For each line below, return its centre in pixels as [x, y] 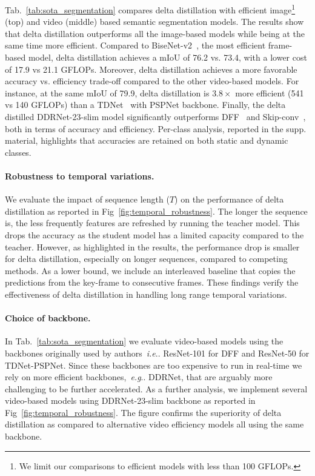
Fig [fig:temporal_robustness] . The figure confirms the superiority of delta [143, 412]
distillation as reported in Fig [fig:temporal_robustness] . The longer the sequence [156, 211]
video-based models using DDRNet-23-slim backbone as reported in [130, 401]
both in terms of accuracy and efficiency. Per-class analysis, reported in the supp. [156, 128]
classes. [18, 152]
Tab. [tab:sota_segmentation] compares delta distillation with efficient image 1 [150, 9]
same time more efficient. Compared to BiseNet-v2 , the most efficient [135, 45]
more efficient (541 [270, 92]
